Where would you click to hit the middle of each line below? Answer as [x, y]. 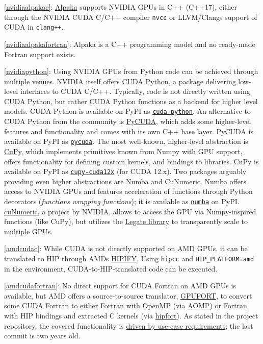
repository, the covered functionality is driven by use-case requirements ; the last [129, 325]
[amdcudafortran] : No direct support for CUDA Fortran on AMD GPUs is [120, 286]
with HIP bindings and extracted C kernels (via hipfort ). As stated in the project [131, 316]
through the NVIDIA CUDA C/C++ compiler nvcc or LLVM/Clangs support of [131, 17]
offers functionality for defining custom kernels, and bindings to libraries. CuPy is [131, 161]
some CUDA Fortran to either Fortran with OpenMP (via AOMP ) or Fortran [126, 305]
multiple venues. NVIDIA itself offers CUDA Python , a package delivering [120, 81]
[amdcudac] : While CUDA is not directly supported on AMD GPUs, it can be [126, 248]
